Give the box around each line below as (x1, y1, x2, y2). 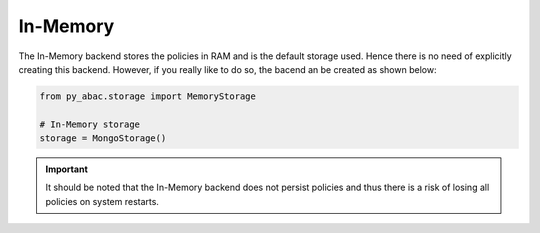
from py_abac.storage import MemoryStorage (39, 90, 257, 102)
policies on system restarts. (45, 195, 160, 207)
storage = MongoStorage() (39, 133, 167, 144)
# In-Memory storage (39, 118, 140, 130)
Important (45, 163, 89, 175)
